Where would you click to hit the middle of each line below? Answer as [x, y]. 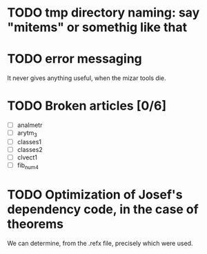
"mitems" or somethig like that [97, 27]
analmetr [30, 125]
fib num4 [28, 166]
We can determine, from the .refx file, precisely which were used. [100, 243]
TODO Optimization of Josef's [95, 195]
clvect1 [27, 157]
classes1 [29, 141]
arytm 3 [27, 134]
